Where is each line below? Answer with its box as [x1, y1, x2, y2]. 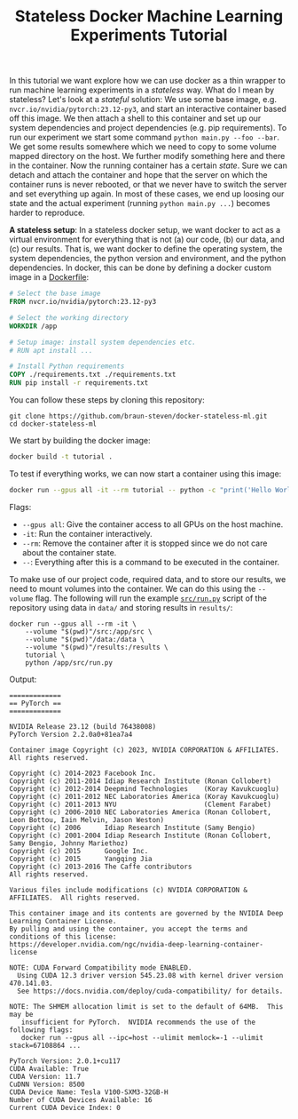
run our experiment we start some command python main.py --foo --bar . [9, 132, 279, 143]
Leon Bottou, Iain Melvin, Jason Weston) [9, 815, 165, 824]
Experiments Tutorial [70, 25, 228, 45]
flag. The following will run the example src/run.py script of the [35, 593, 268, 603]
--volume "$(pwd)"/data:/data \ [25, 635, 145, 643]
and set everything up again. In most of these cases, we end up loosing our [9, 188, 285, 199]
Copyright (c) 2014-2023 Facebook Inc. [9, 769, 157, 778]
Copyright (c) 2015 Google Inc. [9, 846, 149, 855]
